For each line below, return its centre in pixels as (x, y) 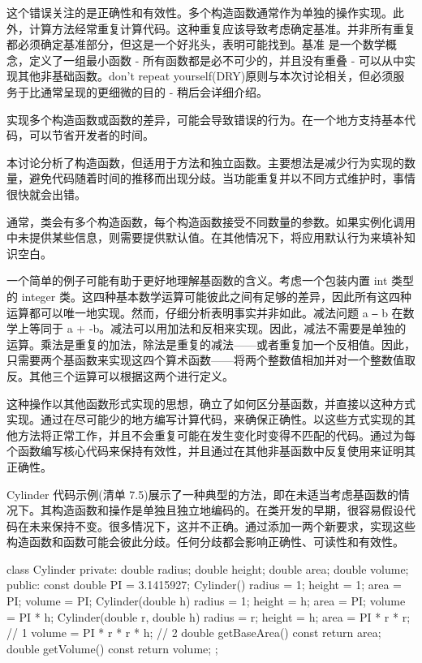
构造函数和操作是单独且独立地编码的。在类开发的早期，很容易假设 (228, 510)
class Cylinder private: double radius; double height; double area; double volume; (208, 568)
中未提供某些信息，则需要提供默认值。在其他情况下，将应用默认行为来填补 (205, 237)
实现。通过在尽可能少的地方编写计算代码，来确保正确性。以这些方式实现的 (205, 419)
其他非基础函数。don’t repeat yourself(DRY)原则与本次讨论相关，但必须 (205, 76)
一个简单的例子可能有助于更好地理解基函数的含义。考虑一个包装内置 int (197, 280)
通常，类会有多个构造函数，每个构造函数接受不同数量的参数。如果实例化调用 (211, 221)
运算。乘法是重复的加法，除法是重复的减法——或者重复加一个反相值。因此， (211, 344)
